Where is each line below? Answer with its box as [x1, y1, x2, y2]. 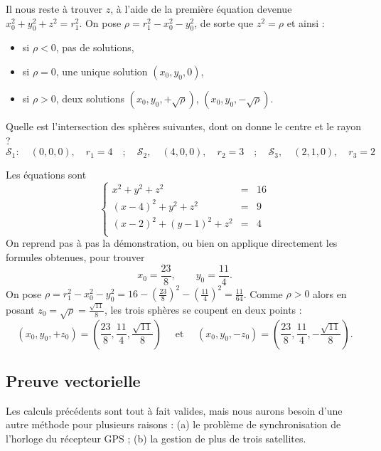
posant [6, 302, 35, 317]
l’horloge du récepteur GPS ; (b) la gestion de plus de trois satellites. [6, 431, 306, 446]
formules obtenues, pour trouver [6, 250, 145, 265]
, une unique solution [55, 63, 148, 78]
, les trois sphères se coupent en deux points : [104, 302, 302, 317]
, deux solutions [55, 90, 125, 105]
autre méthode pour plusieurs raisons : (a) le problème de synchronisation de [6, 417, 341, 432]
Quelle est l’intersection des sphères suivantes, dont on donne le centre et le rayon [6, 118, 361, 133]
